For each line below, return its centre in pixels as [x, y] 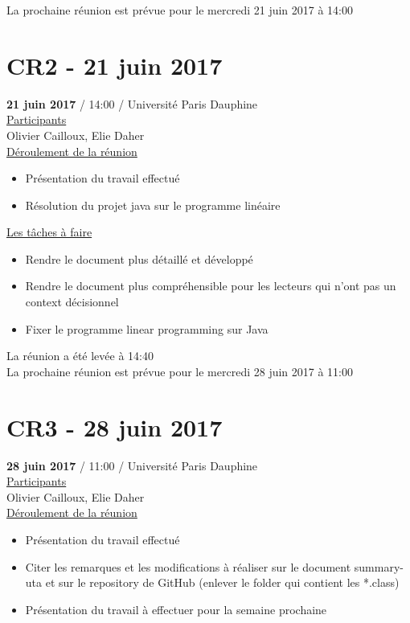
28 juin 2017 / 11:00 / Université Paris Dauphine [132, 465]
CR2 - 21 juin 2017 [115, 65]
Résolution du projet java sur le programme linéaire [153, 205]
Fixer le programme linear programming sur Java [147, 328]
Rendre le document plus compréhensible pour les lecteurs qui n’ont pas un [211, 286]
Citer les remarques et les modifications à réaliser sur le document [188, 566]
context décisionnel [72, 302]
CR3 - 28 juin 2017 [115, 426]
